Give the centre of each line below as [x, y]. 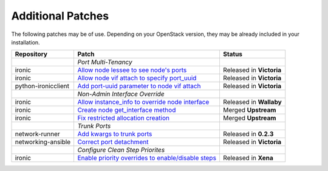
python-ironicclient [42, 86]
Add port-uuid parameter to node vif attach [139, 86]
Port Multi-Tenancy [105, 62]
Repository [31, 54]
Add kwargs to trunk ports [115, 134]
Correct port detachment [113, 142]
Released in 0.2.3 [248, 134]
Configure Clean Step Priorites [121, 150]
